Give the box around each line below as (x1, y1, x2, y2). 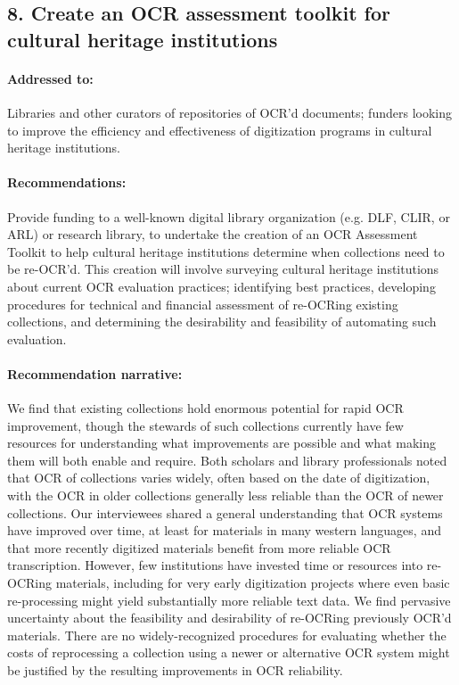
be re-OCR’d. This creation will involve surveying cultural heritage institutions (7, 260, 439, 278)
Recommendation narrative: (7, 364, 183, 383)
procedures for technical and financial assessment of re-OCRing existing (7, 294, 398, 313)
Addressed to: (7, 69, 94, 87)
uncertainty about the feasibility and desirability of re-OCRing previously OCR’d (7, 608, 452, 627)
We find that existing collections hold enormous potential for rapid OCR (7, 399, 404, 417)
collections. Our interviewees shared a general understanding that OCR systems (7, 503, 443, 522)
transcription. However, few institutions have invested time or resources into (7, 556, 423, 574)
